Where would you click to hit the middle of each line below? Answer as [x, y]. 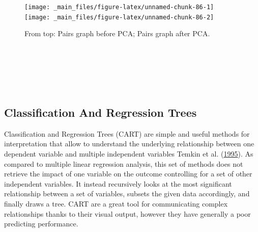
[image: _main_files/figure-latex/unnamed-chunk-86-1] [119, 7]
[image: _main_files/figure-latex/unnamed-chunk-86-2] [119, 17]
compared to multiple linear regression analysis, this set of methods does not [124, 163]
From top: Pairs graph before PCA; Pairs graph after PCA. [117, 33]
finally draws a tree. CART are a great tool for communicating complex [116, 204]
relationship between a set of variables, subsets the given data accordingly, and [127, 194]
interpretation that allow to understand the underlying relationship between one [129, 144]
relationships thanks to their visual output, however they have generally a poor [127, 213]
